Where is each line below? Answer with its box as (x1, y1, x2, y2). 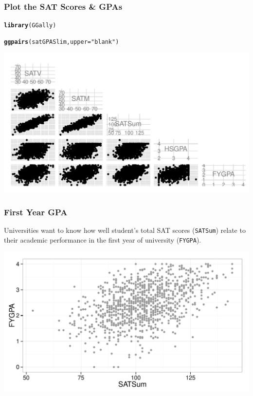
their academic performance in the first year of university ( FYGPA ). (4, 234, 201, 245)
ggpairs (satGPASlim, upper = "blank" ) (4, 38, 119, 45)
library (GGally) (4, 22, 56, 29)
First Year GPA (4, 206, 68, 218)
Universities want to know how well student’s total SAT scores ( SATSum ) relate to (4, 225, 246, 235)
